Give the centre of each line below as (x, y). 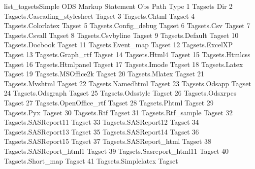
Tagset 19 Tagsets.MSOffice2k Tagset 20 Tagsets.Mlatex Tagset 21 (104, 74)
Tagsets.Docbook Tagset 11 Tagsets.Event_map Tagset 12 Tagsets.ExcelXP (118, 45)
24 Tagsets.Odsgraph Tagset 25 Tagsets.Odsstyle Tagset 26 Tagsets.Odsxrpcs (120, 93)
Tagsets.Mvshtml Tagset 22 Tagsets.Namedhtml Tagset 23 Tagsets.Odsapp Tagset (128, 83)
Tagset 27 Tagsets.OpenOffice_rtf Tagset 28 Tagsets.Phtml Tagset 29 (109, 102)
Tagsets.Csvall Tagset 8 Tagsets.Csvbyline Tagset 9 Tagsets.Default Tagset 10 (121, 35)
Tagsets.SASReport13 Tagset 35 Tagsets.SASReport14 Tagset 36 (102, 131)
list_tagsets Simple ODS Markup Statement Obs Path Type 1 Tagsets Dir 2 (118, 6)
